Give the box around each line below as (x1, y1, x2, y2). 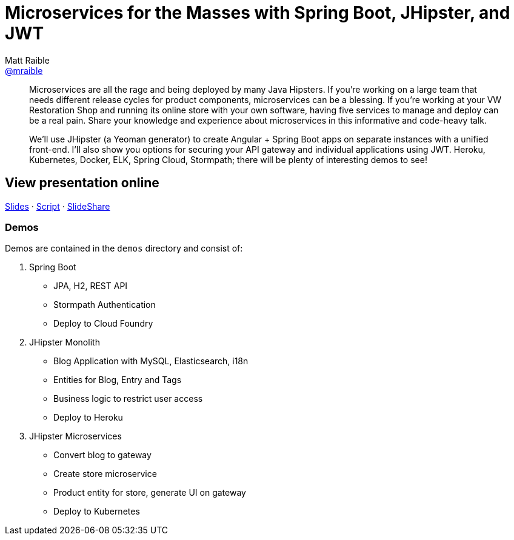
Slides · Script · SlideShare (5, 201, 110, 212)
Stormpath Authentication (53, 299, 156, 310)
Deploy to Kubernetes (53, 506, 140, 517)
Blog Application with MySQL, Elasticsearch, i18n (53, 356, 249, 367)
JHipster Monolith (29, 337, 100, 348)
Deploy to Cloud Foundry (53, 318, 153, 329)
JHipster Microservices (29, 431, 122, 442)
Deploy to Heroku (53, 412, 123, 423)
